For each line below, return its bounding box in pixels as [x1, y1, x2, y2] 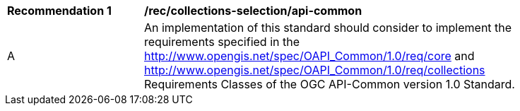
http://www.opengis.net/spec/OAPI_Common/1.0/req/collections [144, 63, 485, 77]
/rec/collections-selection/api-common [144, 4, 362, 18]
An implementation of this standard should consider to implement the [144, 21, 512, 35]
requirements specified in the [144, 35, 300, 49]
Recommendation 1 [7, 4, 112, 18]
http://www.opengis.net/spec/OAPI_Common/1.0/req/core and [144, 49, 475, 63]
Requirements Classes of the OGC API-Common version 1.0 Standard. [144, 77, 515, 91]
